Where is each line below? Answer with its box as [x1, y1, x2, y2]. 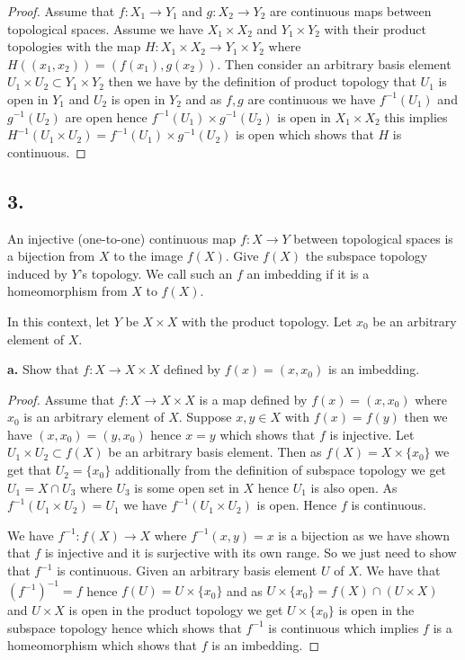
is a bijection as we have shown [278, 525, 451, 544]
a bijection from [7, 246, 95, 265]
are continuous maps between [270, 2, 432, 20]
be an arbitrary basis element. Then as [108, 442, 322, 461]
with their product [324, 19, 426, 38]
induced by [7, 263, 67, 282]
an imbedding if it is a [246, 263, 370, 282]
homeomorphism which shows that [7, 636, 198, 655]
